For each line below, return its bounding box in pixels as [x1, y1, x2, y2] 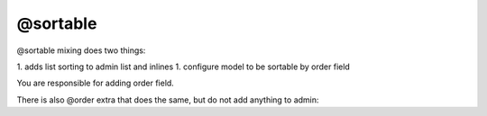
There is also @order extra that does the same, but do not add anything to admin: [16, 94, 319, 105]
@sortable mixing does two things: [16, 45, 146, 56]
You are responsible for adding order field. [16, 77, 175, 89]
